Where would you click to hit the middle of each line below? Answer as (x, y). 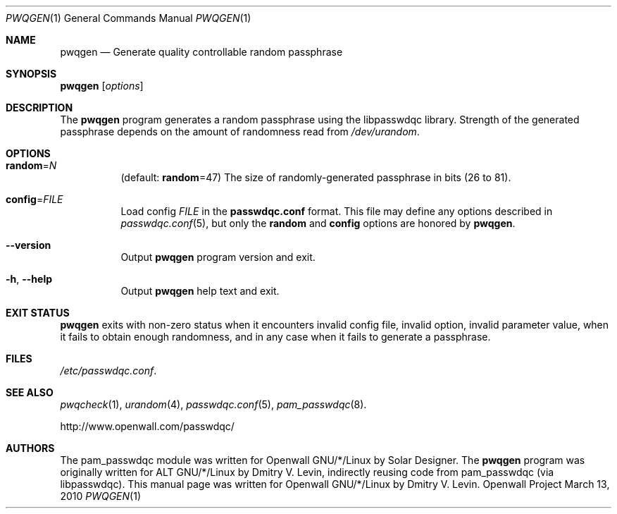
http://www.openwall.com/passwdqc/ (147, 426)
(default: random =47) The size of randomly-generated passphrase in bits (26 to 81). (316, 177)
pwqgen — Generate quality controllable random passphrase (201, 52)
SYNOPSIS (31, 74)
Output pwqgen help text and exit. (200, 291)
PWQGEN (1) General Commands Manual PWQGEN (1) (129, 18)
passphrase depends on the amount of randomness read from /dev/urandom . (240, 131)
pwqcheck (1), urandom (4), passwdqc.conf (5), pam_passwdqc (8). (213, 404)
